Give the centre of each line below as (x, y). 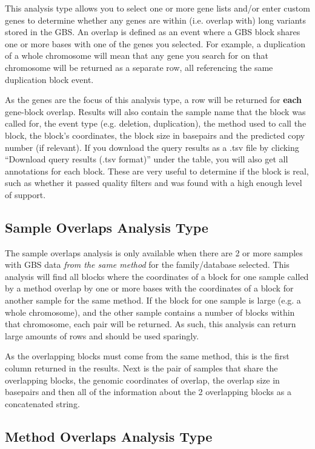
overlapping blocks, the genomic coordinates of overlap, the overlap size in (142, 380)
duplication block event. (49, 79)
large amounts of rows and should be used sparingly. (102, 335)
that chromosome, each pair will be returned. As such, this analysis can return (151, 324)
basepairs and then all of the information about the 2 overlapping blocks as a (148, 392)
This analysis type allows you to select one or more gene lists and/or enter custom (157, 8)
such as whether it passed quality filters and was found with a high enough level (154, 183)
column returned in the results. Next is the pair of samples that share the (141, 368)
